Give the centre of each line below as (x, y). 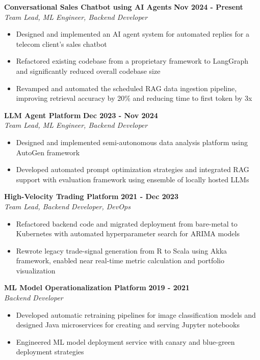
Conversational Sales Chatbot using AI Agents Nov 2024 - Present (124, 7)
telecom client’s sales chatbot (61, 44)
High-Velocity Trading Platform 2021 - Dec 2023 (91, 196)
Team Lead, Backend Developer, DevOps (67, 206)
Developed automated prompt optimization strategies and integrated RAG (133, 169)
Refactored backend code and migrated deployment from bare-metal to (127, 223)
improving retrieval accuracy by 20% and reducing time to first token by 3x (134, 98)
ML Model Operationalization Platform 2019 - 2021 (97, 287)
